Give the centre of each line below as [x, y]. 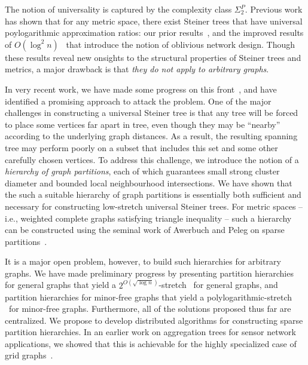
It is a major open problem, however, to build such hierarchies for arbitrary [143, 261]
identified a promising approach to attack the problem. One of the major [138, 101]
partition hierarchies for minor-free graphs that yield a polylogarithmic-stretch [149, 297]
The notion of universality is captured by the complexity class [118, 9]
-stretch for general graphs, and [218, 285]
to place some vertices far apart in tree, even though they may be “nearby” [143, 124]
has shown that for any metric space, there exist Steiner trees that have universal [154, 21]
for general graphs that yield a [61, 285]
